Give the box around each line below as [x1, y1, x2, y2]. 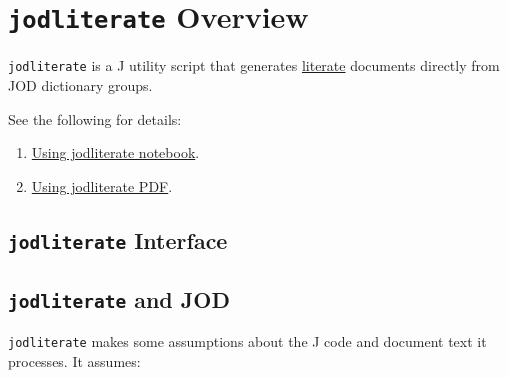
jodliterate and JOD [8, 284, 230, 315]
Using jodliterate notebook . [31, 142, 200, 163]
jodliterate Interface [8, 224, 228, 255]
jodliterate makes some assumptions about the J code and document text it [8, 331, 487, 352]
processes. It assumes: [8, 351, 141, 372]
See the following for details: [8, 108, 182, 129]
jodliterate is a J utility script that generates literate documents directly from [8, 55, 500, 76]
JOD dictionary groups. [8, 74, 153, 95]
